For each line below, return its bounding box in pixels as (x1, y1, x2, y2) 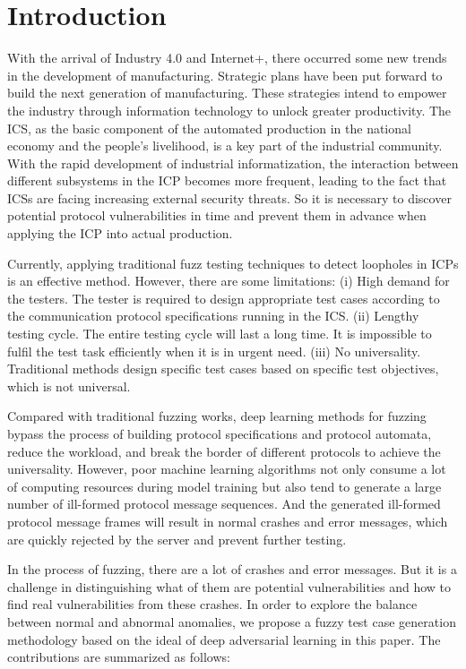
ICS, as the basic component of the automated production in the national (7, 118, 411, 137)
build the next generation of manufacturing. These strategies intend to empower (7, 83, 447, 102)
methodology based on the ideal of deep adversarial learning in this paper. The (7, 630, 441, 648)
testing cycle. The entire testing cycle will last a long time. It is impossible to (7, 324, 432, 343)
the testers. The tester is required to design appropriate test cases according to (7, 288, 440, 307)
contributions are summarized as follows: (7, 648, 230, 666)
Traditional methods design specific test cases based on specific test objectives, (7, 359, 439, 378)
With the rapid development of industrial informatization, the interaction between (7, 153, 459, 172)
